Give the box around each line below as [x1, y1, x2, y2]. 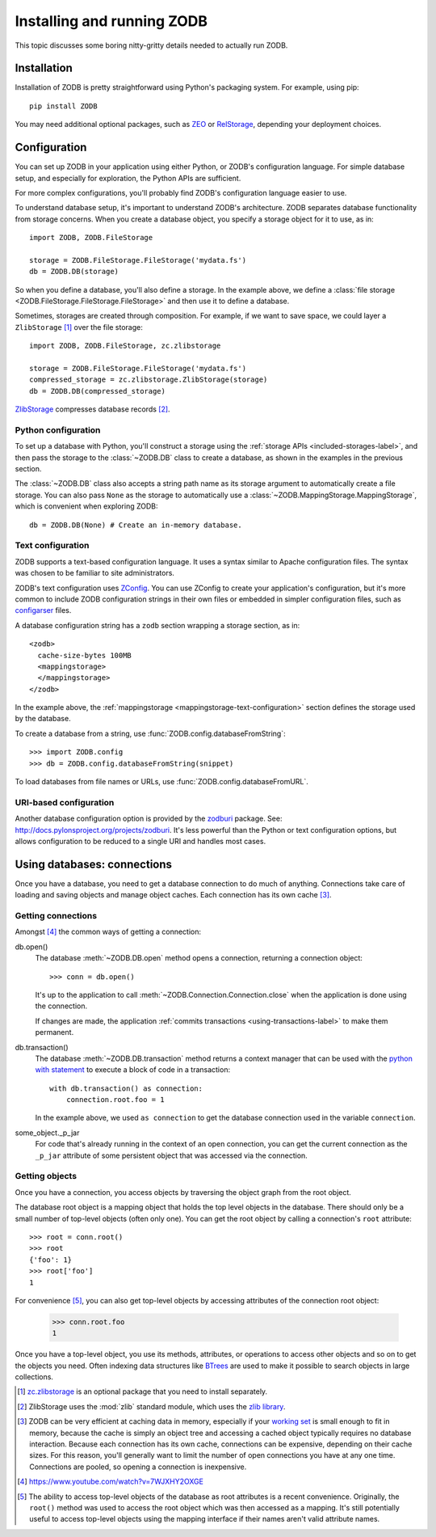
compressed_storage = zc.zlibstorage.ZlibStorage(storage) [29, 375, 268, 384]
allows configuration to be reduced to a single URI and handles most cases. [15, 836, 266, 846]
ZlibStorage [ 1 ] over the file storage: [15, 322, 143, 331]
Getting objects [15, 1171, 77, 1182]
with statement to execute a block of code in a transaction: [35, 1065, 230, 1075]
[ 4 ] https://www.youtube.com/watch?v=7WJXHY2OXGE [17, 1476, 203, 1487]
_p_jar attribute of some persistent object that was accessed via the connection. [35, 1151, 308, 1160]
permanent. [35, 1028, 74, 1037]
